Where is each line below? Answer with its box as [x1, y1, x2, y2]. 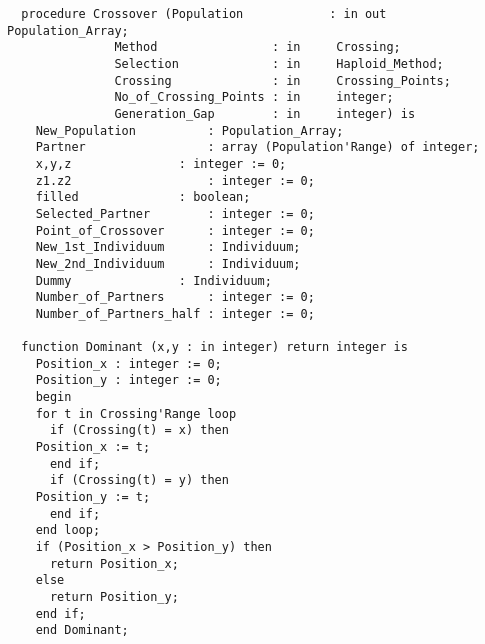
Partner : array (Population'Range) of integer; [35, 140, 480, 155]
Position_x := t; [35, 440, 151, 455]
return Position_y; [49, 589, 179, 604]
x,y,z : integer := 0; [35, 156, 287, 171]
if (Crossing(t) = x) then [49, 423, 229, 438]
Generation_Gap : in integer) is [114, 106, 416, 121]
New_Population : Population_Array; [35, 123, 344, 138]
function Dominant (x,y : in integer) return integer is [21, 340, 408, 355]
